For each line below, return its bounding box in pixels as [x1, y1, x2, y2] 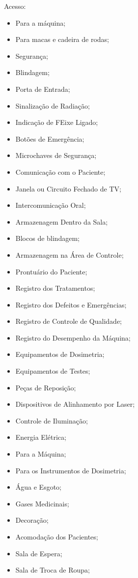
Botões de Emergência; [15, 133, 84, 144]
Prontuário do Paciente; [15, 266, 87, 276]
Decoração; [15, 515, 49, 525]
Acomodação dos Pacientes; [15, 532, 98, 541]
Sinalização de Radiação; [15, 100, 90, 111]
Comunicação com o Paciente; [15, 166, 106, 177]
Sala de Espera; [15, 548, 62, 558]
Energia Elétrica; [15, 432, 66, 442]
